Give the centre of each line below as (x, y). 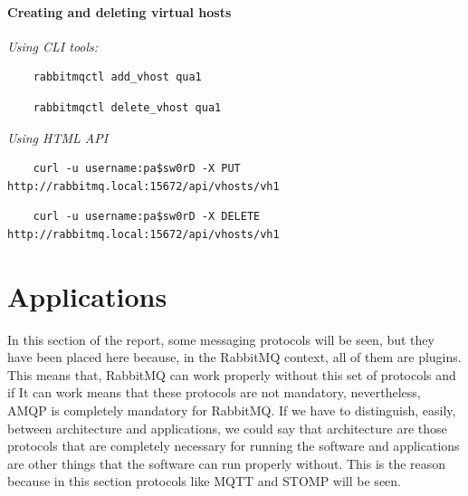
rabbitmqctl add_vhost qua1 (117, 77)
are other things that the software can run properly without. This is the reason (227, 463)
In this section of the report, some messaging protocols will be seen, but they (221, 339)
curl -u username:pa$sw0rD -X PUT (137, 169)
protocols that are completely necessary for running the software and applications (234, 446)
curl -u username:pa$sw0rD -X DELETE (147, 217)
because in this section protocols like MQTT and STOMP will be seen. (204, 481)
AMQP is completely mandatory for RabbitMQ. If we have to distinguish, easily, (232, 410)
